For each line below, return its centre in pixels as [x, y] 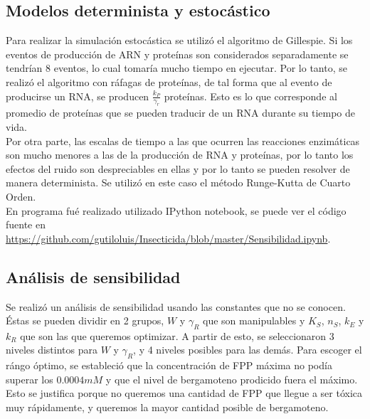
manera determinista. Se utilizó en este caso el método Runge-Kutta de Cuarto [178, 182]
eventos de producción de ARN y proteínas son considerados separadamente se [177, 54]
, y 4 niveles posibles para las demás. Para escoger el [248, 350]
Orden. [21, 196]
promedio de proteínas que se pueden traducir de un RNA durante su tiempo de [181, 113]
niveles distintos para [52, 350]
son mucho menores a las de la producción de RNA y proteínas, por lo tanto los [180, 155]
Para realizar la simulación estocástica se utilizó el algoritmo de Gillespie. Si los [179, 40]
